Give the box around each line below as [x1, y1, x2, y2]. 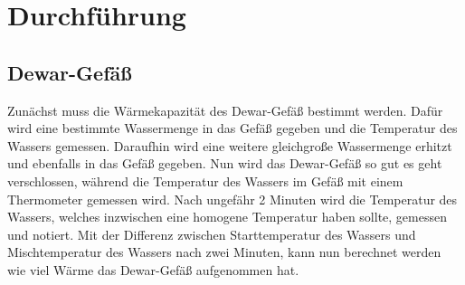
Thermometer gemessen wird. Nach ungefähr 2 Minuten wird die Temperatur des [7, 189, 458, 208]
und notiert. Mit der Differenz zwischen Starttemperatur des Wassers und [7, 224, 416, 243]
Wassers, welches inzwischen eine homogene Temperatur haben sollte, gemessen [7, 207, 447, 226]
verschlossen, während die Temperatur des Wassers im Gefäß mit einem [7, 171, 403, 190]
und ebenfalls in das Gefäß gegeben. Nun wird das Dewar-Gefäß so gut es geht [7, 154, 442, 173]
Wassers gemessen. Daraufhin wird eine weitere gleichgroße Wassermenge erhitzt [7, 136, 452, 155]
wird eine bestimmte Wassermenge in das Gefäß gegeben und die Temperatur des [7, 119, 458, 138]
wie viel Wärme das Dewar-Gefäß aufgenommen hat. [7, 260, 299, 279]
